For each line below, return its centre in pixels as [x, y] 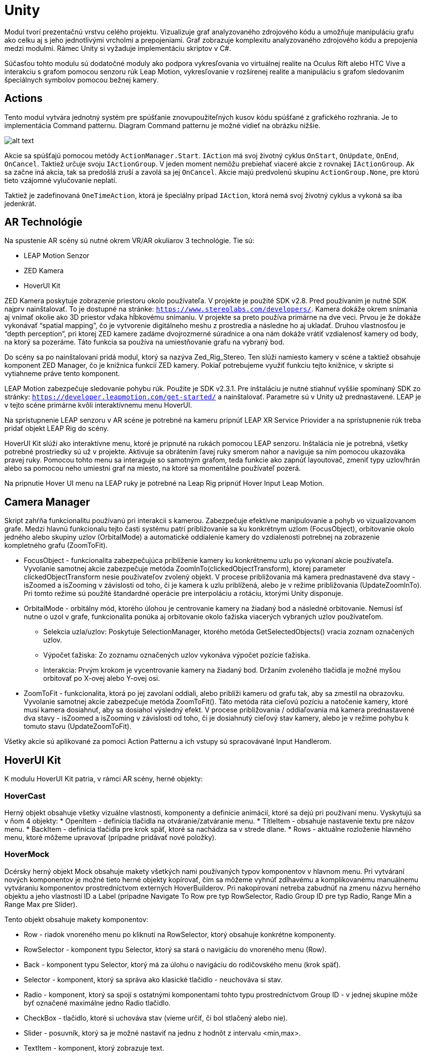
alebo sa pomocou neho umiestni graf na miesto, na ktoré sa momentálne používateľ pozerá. [153, 468]
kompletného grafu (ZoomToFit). [56, 545]
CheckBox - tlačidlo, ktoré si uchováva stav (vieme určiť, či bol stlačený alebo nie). [156, 1018]
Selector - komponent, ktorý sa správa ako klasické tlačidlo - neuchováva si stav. [153, 979]
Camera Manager [47, 502]
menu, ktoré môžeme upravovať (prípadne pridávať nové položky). [110, 837]
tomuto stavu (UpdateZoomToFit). [78, 726]
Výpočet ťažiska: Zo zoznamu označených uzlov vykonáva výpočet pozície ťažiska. [177, 655]
